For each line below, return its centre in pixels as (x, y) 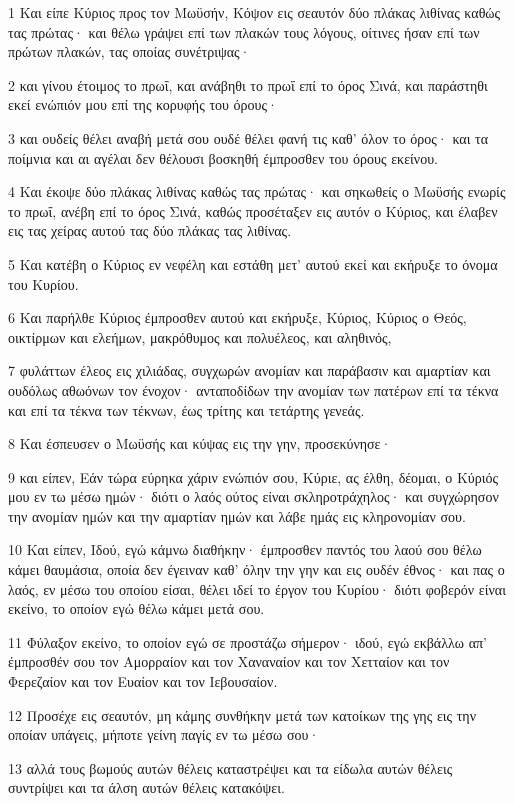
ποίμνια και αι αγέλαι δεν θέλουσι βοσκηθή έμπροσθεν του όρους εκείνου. (223, 157)
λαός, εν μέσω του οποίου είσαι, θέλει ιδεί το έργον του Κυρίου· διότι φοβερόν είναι (257, 588)
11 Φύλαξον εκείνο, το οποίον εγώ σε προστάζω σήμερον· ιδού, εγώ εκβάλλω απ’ (247, 641)
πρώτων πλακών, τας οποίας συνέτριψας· (129, 51)
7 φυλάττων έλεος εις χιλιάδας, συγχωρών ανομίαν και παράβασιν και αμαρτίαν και (249, 370)
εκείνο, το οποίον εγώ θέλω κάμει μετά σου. (136, 608)
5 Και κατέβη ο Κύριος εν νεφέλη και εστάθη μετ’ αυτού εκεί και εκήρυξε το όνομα (253, 263)
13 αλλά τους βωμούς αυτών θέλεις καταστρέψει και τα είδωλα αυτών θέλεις (230, 767)
